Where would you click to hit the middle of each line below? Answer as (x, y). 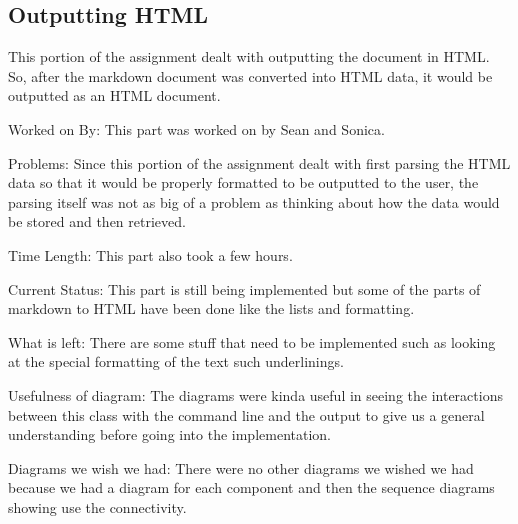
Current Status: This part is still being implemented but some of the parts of (244, 288)
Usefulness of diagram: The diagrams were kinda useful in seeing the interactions (255, 394)
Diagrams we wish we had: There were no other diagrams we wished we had (241, 467)
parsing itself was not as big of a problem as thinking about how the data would (254, 201)
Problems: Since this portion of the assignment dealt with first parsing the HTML (259, 162)
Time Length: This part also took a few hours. (150, 254)
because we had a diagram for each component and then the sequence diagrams (251, 487)
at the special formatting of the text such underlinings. (176, 361)
